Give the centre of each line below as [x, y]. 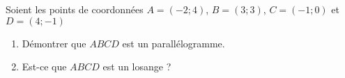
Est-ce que [44, 67]
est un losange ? [137, 67]
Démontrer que [54, 43]
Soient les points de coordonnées [75, 9]
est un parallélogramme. [174, 43]
